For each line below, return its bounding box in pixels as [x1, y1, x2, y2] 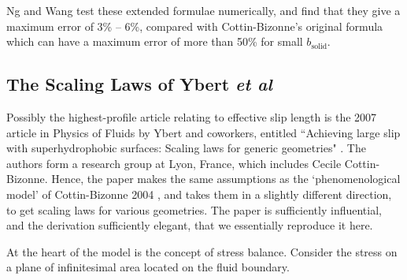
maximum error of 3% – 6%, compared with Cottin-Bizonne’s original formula [6, 17, 383, 34]
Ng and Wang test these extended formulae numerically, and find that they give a [6, 2, 401, 18]
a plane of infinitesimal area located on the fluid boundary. [6, 259, 290, 275]
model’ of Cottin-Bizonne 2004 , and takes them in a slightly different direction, [6, 185, 392, 202]
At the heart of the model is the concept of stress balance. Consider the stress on [6, 243, 398, 259]
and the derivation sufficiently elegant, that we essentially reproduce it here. [6, 217, 373, 233]
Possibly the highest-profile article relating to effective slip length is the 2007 [6, 108, 377, 125]
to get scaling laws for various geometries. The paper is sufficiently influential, [6, 201, 382, 218]
